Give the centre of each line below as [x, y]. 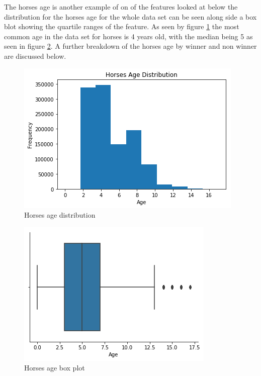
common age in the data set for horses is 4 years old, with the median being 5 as [128, 36]
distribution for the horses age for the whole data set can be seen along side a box [130, 16]
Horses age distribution [60, 215]
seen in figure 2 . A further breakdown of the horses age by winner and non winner [130, 46]
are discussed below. [35, 56]
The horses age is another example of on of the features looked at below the [121, 7]
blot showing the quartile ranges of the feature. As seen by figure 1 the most [122, 26]
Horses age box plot [55, 368]
